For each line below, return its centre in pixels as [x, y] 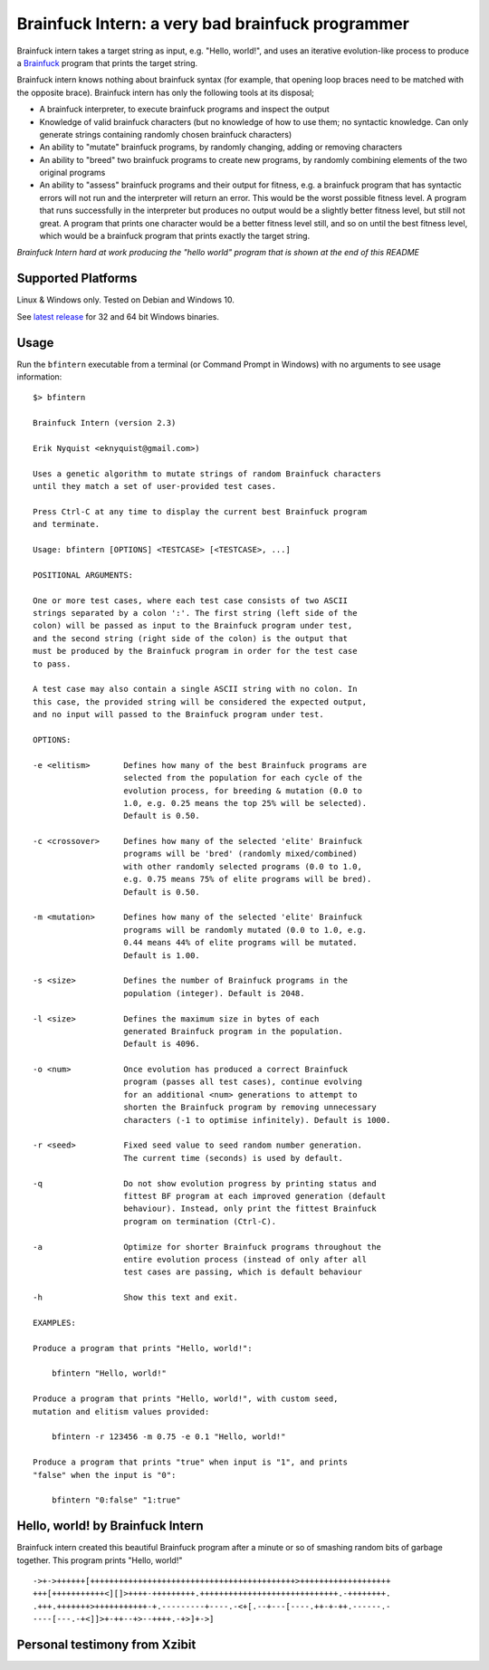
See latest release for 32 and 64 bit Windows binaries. [118, 316]
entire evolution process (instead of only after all [245, 1259]
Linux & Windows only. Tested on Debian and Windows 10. [126, 300]
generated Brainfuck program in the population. [233, 1031]
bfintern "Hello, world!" [109, 1373]
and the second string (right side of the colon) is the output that [191, 638]
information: [39, 377]
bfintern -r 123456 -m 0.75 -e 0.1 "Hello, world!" [168, 1437]
